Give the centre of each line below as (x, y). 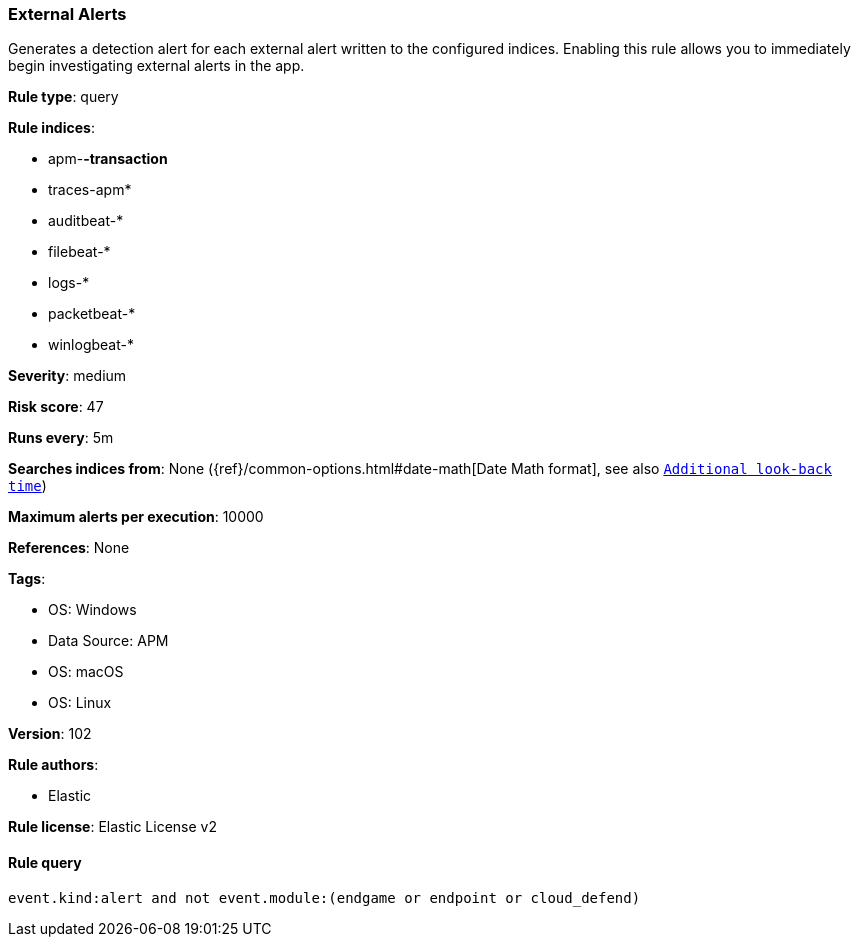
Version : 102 (50, 734)
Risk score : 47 (56, 407)
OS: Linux (80, 703)
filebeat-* (79, 252)
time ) (27, 486)
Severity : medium (67, 376)
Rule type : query (63, 97)
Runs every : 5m (61, 438)
